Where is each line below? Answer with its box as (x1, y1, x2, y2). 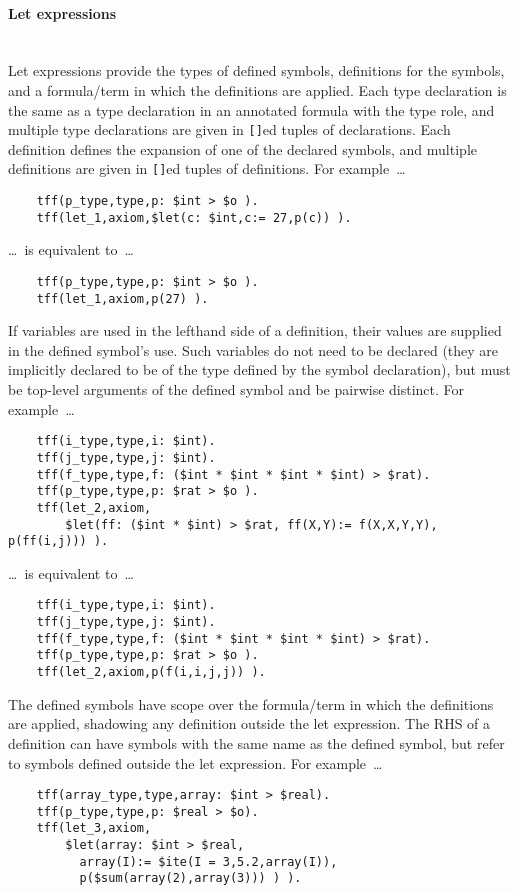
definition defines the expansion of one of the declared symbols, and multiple (8, 138, 477, 159)
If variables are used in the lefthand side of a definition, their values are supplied (8, 320, 502, 341)
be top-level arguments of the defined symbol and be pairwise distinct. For (8, 379, 465, 400)
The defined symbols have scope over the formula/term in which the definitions (8, 693, 494, 714)
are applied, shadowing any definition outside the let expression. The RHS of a (8, 713, 491, 734)
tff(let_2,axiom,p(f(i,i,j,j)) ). (36, 665, 266, 680)
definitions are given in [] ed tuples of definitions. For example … (8, 158, 406, 179)
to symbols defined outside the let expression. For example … (8, 752, 383, 773)
